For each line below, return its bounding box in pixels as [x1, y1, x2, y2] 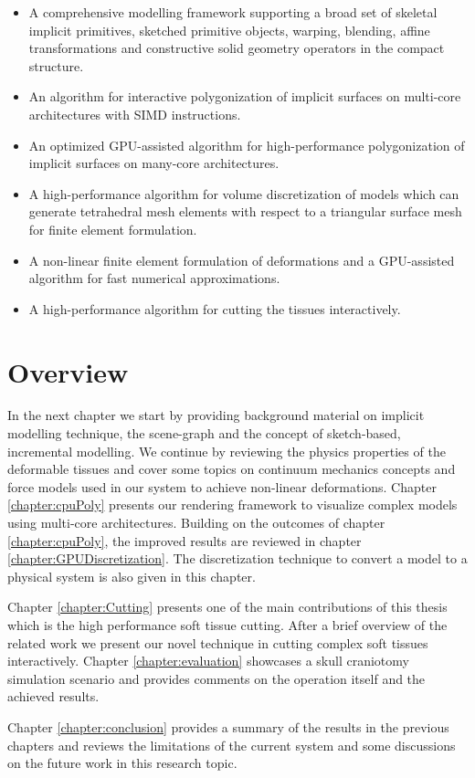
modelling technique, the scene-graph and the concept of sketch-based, [7, 424, 401, 443]
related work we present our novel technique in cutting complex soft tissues [7, 633, 428, 652]
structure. [28, 56, 84, 75]
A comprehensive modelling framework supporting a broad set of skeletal [28, 3, 438, 21]
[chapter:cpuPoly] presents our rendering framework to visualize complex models [7, 495, 458, 514]
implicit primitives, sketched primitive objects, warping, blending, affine [28, 20, 430, 39]
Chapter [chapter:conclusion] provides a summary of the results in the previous [7, 717, 449, 736]
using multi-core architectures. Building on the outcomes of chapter [7, 513, 385, 531]
